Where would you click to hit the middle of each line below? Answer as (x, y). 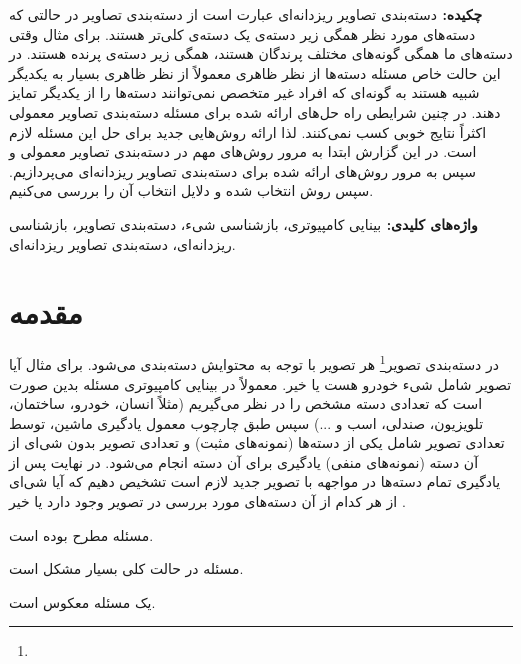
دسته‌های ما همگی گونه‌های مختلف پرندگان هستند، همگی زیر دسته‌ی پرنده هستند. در (261, 53)
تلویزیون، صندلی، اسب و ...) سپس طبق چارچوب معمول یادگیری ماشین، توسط (246, 422)
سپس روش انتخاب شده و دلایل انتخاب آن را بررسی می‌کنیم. (191, 190)
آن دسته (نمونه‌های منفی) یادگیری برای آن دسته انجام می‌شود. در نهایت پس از (244, 461)
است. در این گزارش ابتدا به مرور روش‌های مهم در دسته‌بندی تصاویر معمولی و (243, 151)
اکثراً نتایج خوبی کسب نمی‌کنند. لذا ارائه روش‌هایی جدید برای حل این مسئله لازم (248, 131)
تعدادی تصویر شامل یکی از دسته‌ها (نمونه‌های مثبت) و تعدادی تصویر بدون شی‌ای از (257, 442)
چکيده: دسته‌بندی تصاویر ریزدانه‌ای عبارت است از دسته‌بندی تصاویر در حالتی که (246, 14)
